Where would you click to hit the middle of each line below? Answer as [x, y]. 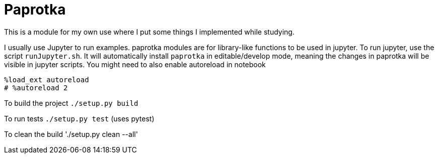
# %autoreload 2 [36, 88]
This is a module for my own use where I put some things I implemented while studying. [149, 32]
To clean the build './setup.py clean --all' [71, 134]
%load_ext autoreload [47, 80]
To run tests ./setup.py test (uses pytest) [79, 118]
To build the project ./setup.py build [71, 103]
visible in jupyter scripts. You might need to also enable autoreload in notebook [135, 64]
